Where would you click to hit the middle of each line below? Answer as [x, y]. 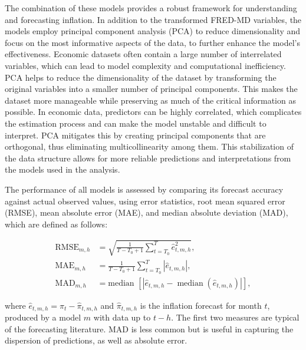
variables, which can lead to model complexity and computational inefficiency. [145, 65]
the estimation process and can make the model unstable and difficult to [136, 123]
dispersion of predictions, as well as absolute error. [96, 340]
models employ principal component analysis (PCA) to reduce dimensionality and [153, 31]
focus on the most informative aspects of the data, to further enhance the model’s [152, 42]
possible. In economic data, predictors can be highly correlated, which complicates [153, 112]
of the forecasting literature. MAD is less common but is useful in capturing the [149, 328]
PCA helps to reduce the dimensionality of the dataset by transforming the [141, 77]
